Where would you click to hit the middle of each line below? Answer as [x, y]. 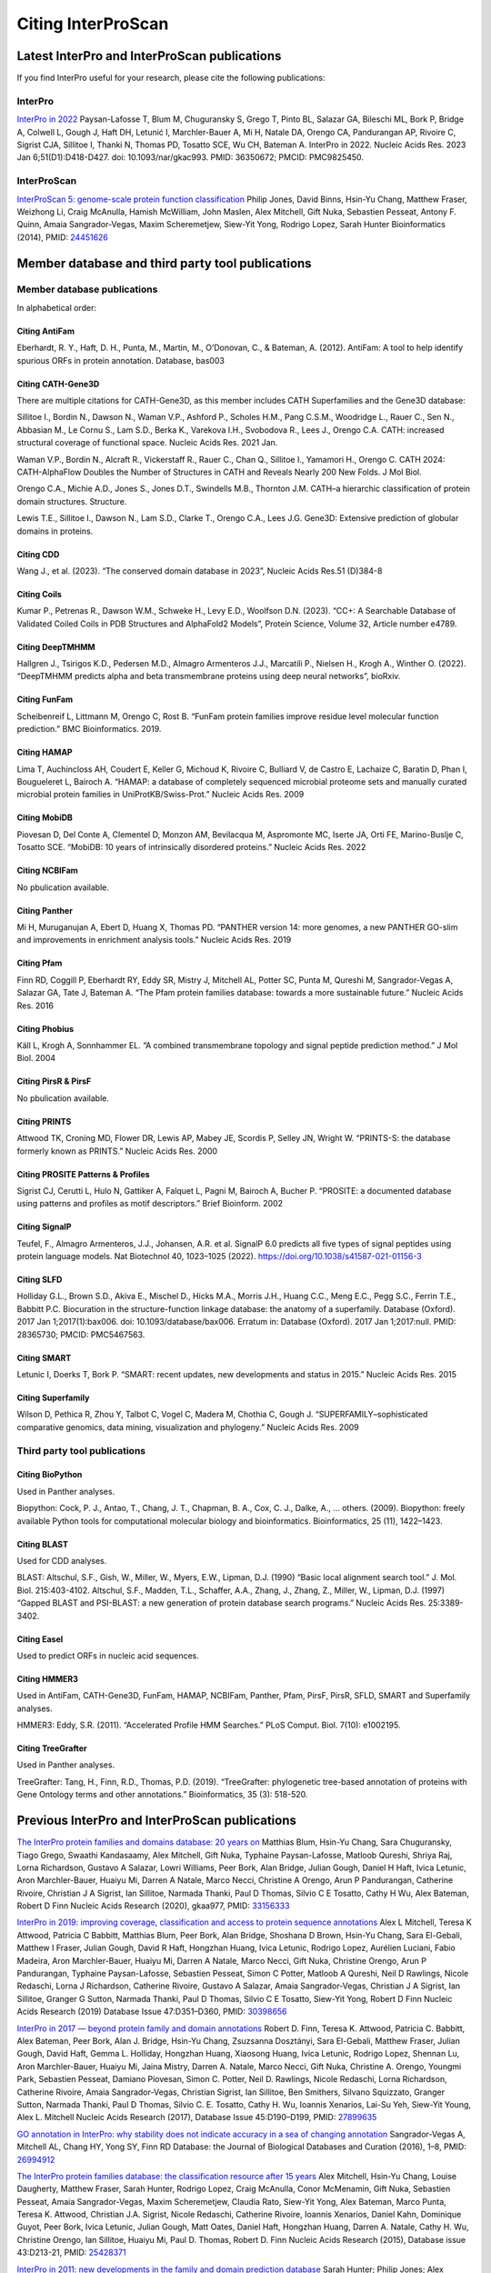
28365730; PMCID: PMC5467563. [81, 1334]
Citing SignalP [44, 1227]
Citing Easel [40, 1639]
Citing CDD [38, 554]
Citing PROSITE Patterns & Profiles [83, 1174]
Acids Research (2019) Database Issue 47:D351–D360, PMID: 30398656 [152, 2012]
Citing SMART [44, 1357]
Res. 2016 [35, 1006]
